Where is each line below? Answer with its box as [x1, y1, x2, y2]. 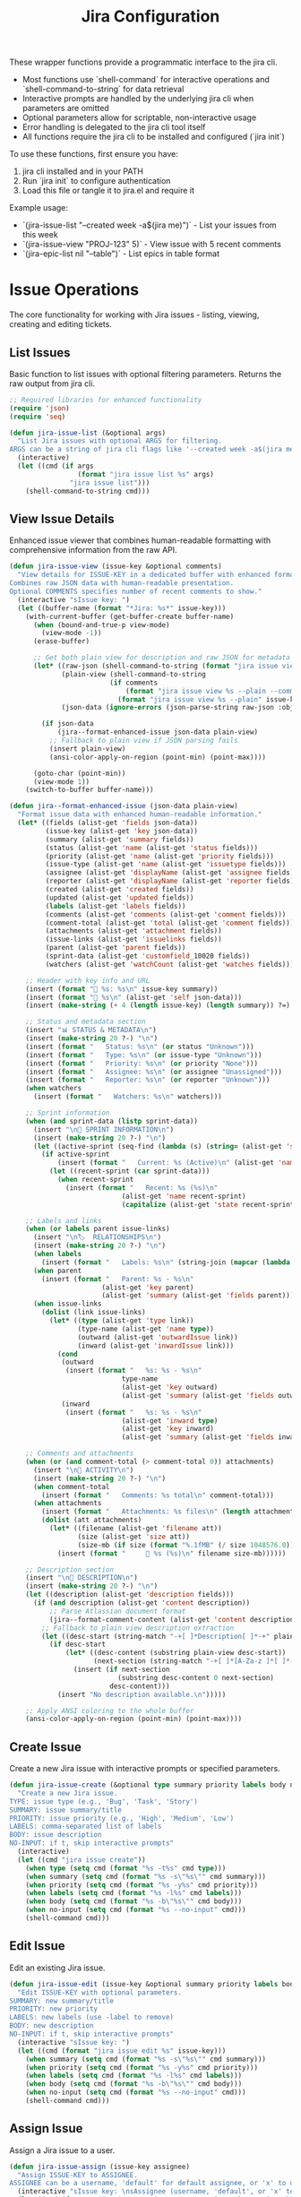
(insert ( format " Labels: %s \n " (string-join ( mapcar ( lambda [41, 1257, 291, 1267]
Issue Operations [9, 280, 140, 300]
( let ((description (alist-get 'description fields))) [25, 1590, 235, 1599]
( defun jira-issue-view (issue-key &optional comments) [9, 562, 222, 571]
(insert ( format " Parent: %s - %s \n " [41, 1274, 194, 1283]
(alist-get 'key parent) [101, 1283, 194, 1292]
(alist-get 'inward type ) [121, 1416, 219, 1426]
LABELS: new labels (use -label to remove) [9, 2013, 175, 2022]
